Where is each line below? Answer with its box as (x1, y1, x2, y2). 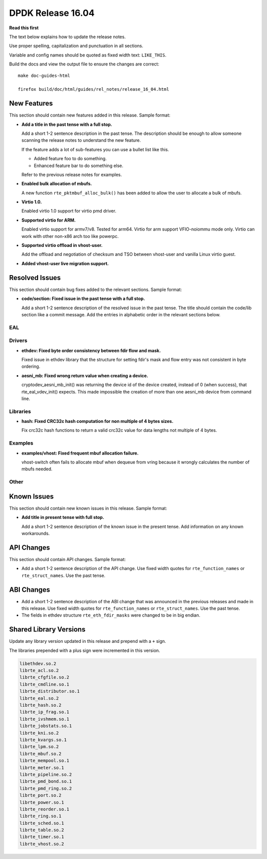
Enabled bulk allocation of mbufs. (21, 181, 92, 187)
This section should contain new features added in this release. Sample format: (9, 112, 171, 118)
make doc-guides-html (18, 72, 70, 78)
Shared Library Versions (9, 625, 86, 634)
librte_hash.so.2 (19, 702, 62, 708)
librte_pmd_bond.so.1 (19, 779, 72, 784)
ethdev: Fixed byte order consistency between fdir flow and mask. (21, 347, 161, 353)
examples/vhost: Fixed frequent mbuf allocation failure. (21, 450, 139, 456)
